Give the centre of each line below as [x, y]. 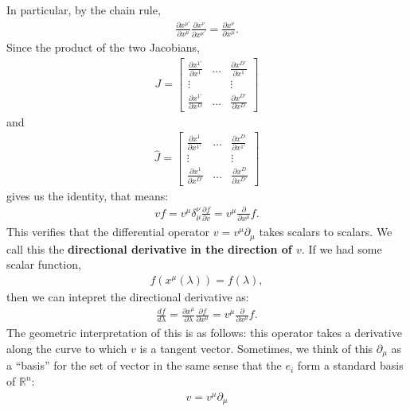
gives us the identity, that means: [88, 195]
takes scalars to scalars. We [326, 232]
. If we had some [342, 248]
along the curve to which [67, 348]
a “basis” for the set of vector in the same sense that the [144, 365]
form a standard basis [350, 365]
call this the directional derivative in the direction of [149, 248]
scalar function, [44, 264]
